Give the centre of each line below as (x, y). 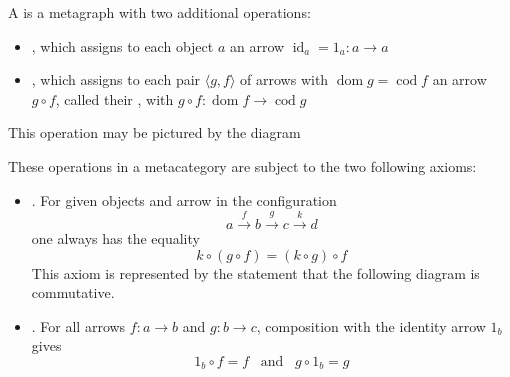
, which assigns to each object (122, 45)
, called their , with (114, 98)
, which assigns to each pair (116, 79)
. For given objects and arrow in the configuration (184, 199)
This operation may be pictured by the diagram (154, 132)
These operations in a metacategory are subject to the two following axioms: (242, 165)
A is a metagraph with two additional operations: (159, 12)
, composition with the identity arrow (371, 325)
